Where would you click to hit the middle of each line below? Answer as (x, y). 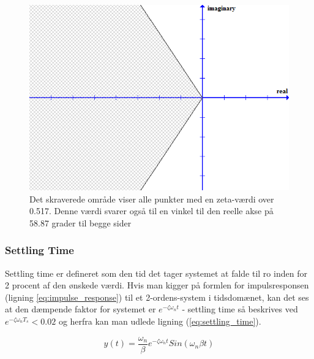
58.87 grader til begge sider (80, 222)
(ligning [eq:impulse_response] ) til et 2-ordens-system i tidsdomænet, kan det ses (157, 297)
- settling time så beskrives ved (240, 309)
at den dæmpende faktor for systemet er (80, 309)
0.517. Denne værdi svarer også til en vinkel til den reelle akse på (151, 211)
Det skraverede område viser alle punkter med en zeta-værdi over (152, 199)
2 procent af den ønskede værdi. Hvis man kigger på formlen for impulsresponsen (157, 285)
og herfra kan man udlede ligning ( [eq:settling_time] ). (160, 321)
